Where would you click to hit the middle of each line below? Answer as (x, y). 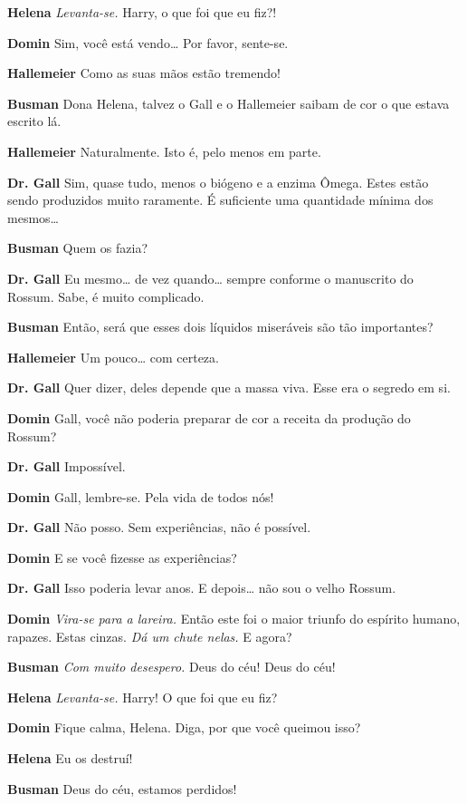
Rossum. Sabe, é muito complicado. (106, 296)
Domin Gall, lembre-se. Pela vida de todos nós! (141, 496)
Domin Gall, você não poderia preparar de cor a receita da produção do (209, 417)
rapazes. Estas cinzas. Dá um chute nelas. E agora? (150, 636)
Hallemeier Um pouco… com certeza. (113, 357)
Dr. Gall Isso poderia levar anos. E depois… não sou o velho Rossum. (202, 588)
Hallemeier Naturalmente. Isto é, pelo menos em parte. (164, 151)
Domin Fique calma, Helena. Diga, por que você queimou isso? (184, 727)
